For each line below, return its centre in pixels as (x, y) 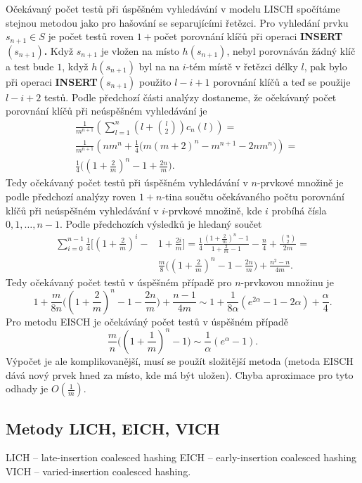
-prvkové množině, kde (214, 210)
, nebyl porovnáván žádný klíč (291, 50)
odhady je (27, 388)
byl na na (159, 66)
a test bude (30, 66)
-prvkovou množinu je (287, 282)
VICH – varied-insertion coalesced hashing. (98, 471)
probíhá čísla (299, 210)
